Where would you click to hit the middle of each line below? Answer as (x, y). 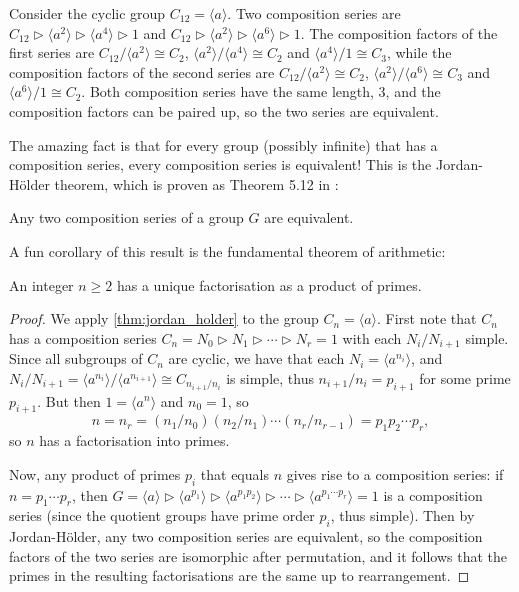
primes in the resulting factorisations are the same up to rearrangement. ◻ (239, 575)
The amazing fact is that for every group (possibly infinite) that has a (223, 144)
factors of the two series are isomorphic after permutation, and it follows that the (258, 555)
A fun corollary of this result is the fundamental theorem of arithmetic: (227, 250)
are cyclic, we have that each (256, 358)
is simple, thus (270, 377)
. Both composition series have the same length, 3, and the (261, 91)
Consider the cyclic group (87, 13)
